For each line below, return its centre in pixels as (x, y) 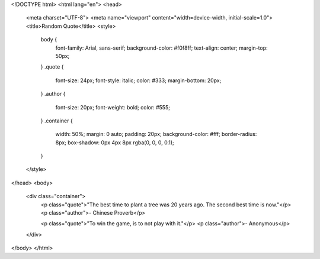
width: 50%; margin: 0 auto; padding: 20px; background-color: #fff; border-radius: (156, 134)
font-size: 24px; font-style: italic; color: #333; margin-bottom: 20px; (138, 80)
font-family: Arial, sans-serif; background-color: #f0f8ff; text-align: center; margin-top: (161, 48)
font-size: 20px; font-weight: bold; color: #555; (113, 107)
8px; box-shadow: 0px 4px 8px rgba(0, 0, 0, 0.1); (115, 143)
